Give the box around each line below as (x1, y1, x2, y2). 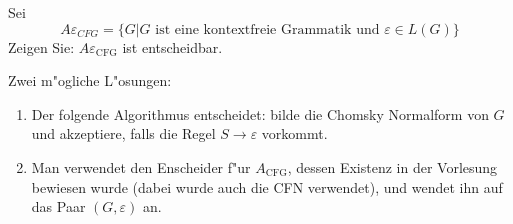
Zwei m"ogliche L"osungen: (8, 70, 172, 91)
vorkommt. (261, 123, 328, 144)
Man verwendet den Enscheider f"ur (31, 156, 251, 177)
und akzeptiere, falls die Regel (31, 123, 216, 144)
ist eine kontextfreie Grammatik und (155, 22, 380, 37)
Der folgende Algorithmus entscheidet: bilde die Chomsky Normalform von (31, 103, 489, 124)
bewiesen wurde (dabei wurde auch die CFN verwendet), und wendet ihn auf (31, 176, 503, 197)
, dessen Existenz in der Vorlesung (287, 156, 498, 177)
